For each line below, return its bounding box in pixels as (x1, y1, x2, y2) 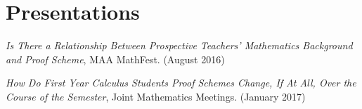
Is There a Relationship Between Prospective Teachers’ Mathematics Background (6, 38, 353, 53)
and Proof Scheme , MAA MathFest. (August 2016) (6, 51, 225, 66)
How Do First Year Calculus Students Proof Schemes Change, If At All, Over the (6, 75, 356, 90)
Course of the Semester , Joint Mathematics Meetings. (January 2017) (6, 89, 306, 103)
